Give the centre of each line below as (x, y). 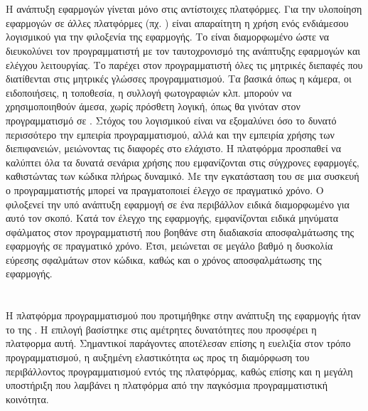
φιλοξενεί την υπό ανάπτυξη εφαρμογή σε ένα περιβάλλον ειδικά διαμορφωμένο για (178, 204)
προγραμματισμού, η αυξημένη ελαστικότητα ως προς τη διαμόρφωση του (158, 357)
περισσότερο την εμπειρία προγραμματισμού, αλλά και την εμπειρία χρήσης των (170, 134)
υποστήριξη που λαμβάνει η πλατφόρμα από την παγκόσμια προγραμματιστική (167, 385)
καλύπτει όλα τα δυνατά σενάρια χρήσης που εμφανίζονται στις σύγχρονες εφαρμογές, (183, 162)
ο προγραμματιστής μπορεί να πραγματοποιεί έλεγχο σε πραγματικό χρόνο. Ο (165, 190)
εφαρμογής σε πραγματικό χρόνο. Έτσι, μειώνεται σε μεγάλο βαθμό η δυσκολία (169, 246)
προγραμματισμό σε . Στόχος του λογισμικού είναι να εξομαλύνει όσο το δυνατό (171, 120)
